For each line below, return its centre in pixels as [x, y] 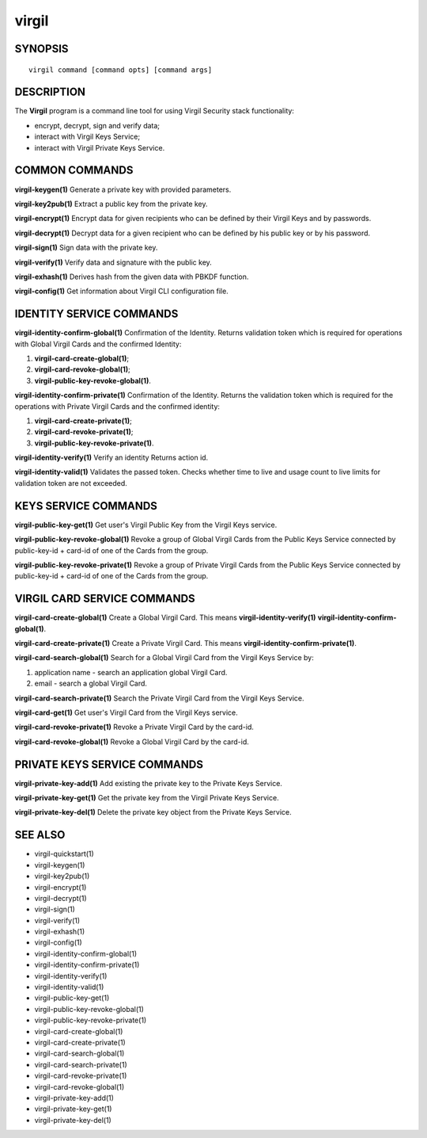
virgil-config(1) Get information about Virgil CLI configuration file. [121, 291]
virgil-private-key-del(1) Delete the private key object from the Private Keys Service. [153, 812]
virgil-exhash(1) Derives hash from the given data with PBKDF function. [132, 277]
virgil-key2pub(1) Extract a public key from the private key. [111, 204]
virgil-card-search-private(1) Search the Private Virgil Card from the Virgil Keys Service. [159, 698]
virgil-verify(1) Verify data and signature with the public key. [113, 262]
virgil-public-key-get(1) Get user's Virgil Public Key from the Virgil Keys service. [146, 525]
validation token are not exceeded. [71, 483]
